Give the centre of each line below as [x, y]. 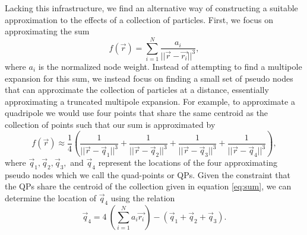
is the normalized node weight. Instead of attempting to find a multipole [170, 66]
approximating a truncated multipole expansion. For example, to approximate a [150, 101]
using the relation [143, 197]
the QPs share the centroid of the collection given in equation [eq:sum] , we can [148, 186]
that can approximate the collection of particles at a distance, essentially [137, 90]
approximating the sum [47, 31]
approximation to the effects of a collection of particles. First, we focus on [139, 19]
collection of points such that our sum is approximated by [110, 124]
